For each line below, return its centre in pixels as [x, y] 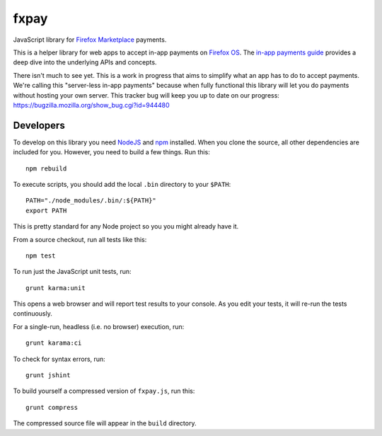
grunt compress [52, 407]
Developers [39, 125]
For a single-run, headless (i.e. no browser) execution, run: [99, 326]
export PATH [46, 210]
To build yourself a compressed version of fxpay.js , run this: [104, 391]
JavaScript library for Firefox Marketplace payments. [90, 40]
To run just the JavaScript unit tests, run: [72, 272]
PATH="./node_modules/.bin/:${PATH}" [91, 201]
